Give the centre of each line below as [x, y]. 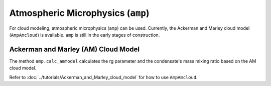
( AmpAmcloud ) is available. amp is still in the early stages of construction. [85, 35]
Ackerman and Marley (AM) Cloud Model [75, 49]
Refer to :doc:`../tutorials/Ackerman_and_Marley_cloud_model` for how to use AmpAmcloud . [103, 77]
